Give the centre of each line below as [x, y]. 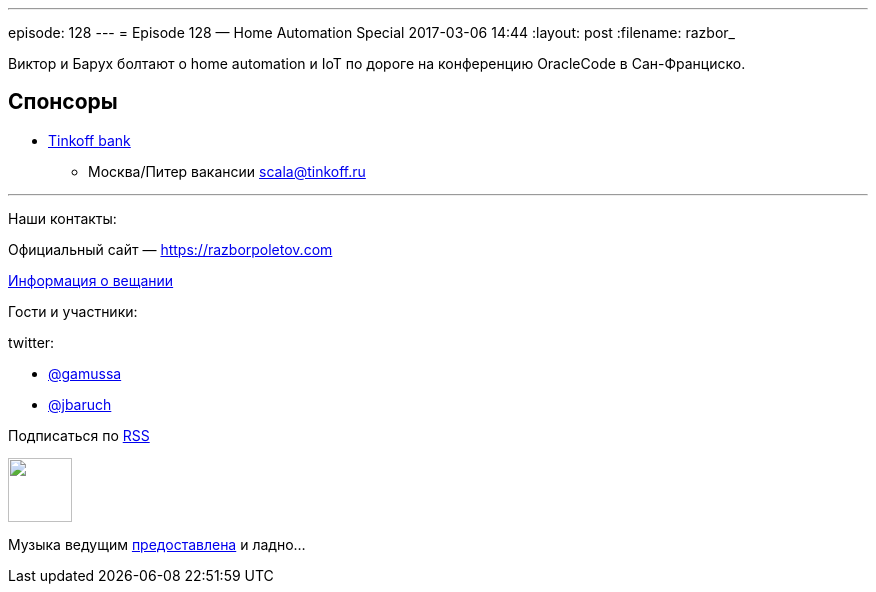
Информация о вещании [91, 280]
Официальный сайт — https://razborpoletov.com [170, 249]
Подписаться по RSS [79, 435]
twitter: [31, 342]
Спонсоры [63, 102]
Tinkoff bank [89, 140]
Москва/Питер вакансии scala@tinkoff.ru [227, 171]
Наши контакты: [62, 218]
